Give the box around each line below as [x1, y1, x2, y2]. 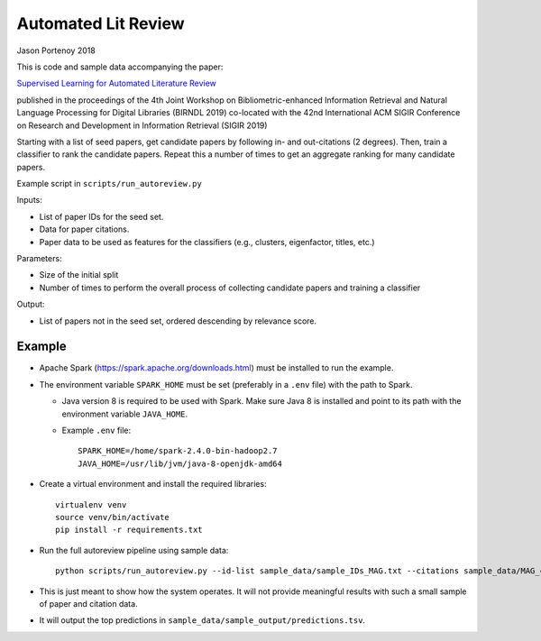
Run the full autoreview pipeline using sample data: [39, 545, 229, 555]
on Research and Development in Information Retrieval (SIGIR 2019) [16, 120, 268, 131]
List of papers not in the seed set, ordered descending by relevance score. [39, 316, 317, 326]
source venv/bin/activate [55, 512, 170, 522]
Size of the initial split [39, 270, 119, 280]
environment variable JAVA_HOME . [61, 408, 188, 419]
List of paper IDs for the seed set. [39, 211, 164, 222]
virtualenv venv [55, 499, 127, 509]
